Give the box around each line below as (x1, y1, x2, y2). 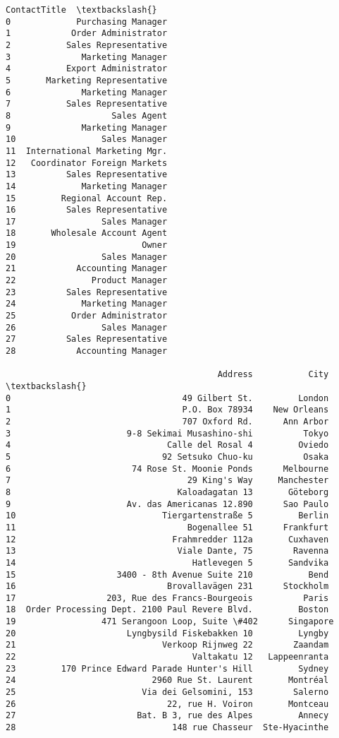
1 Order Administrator (6, 28, 168, 39)
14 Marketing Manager (6, 181, 168, 191)
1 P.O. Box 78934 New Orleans (6, 405, 329, 415)
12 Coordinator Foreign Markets (6, 157, 168, 168)
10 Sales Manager (6, 134, 168, 145)
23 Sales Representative (6, 287, 168, 297)
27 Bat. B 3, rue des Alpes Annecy (6, 710, 329, 721)
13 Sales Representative (6, 169, 168, 180)
